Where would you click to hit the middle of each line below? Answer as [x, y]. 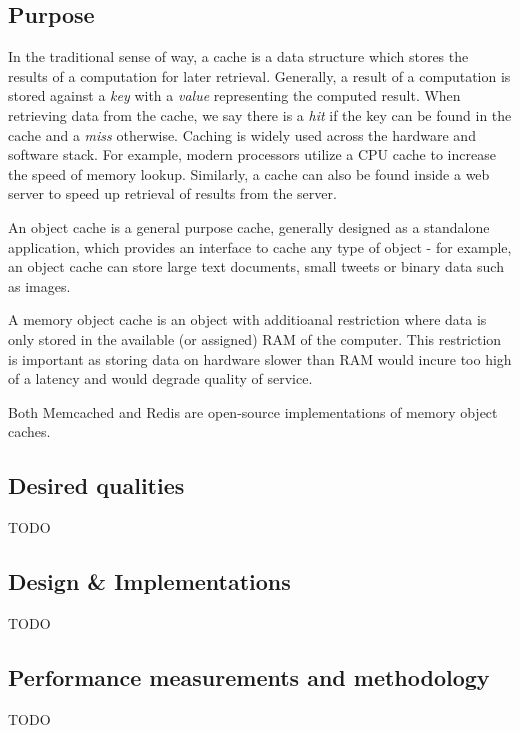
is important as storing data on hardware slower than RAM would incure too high [260, 358]
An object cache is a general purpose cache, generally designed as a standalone [249, 226]
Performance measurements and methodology [249, 676]
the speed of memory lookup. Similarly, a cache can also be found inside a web [249, 173]
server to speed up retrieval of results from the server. [172, 193]
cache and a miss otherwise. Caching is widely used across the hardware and [242, 134]
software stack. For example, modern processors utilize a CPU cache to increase [252, 154]
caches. [29, 431]
